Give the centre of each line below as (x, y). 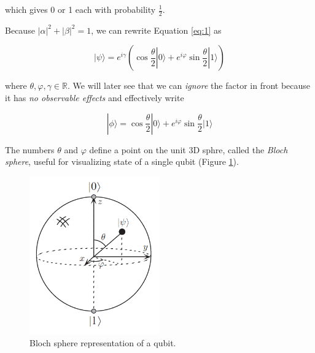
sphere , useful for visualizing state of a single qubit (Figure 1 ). (122, 161)
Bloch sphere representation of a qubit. (103, 342)
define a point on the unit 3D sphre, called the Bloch (189, 149)
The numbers (30, 149)
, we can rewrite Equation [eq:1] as (156, 30)
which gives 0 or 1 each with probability (80, 9)
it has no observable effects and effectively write (95, 98)
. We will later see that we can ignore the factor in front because (189, 85)
